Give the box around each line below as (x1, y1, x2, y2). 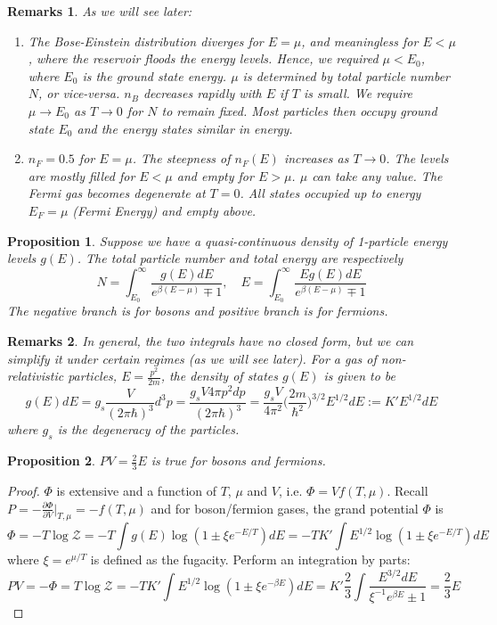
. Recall (387, 481, 428, 499)
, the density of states (160, 366, 278, 385)
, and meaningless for (301, 31, 419, 50)
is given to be (323, 366, 396, 385)
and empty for (176, 166, 254, 185)
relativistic (7, 366, 64, 385)
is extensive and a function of (56, 481, 217, 499)
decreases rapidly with (143, 84, 262, 103)
